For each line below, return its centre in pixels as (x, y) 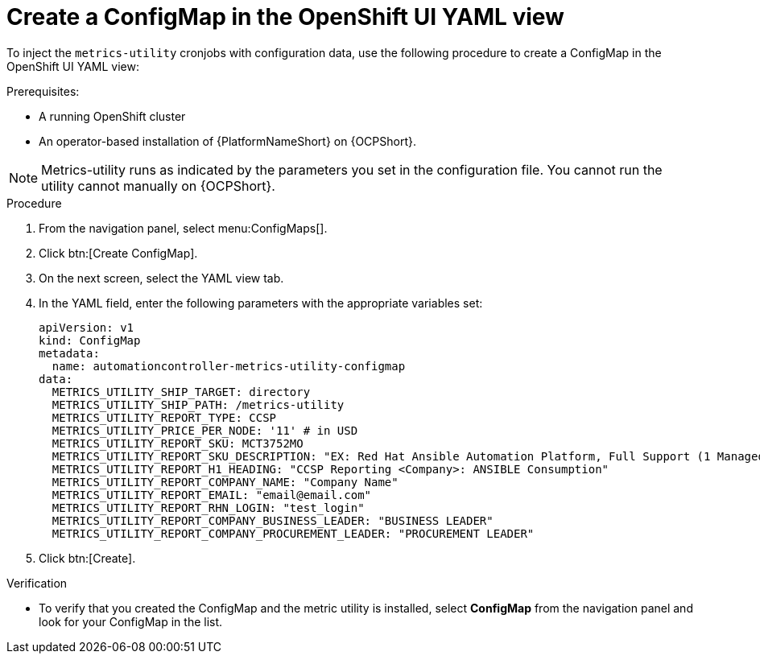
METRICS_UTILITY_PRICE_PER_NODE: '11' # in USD (205, 430)
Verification (37, 583)
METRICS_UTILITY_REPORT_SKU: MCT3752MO (178, 443)
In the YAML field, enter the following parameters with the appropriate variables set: (261, 303)
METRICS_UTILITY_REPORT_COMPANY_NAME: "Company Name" (225, 482)
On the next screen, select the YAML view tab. (161, 278)
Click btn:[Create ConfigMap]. (118, 253)
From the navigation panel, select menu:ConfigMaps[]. (183, 228)
